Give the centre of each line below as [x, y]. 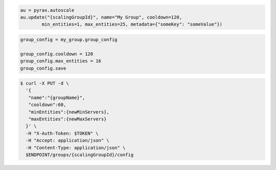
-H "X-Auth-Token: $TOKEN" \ [62, 133]
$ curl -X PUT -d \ [44, 83]
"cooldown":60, [47, 105]
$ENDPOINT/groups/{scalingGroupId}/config [80, 155]
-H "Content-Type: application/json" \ [76, 148]
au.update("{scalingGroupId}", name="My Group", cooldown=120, [101, 17]
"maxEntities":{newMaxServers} [67, 119]
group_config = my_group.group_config [69, 39]
